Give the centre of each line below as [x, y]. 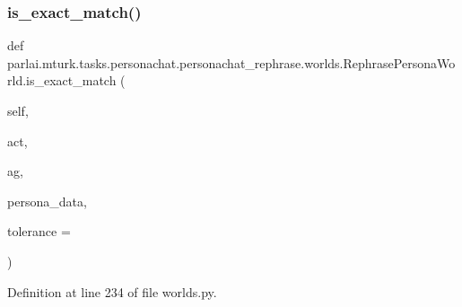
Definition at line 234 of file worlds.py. [112, 291]
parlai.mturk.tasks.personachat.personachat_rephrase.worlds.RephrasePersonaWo [231, 62]
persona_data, [47, 201]
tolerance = [39, 231]
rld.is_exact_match [62, 80]
